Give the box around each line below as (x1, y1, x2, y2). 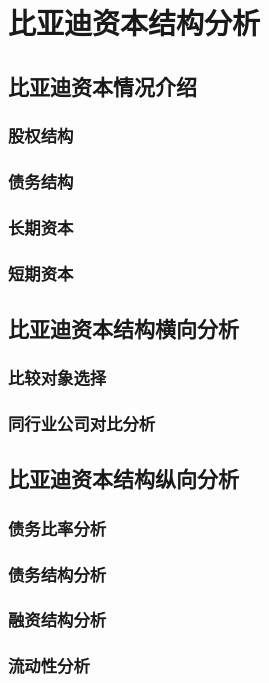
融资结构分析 (8, 607, 107, 632)
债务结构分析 (8, 561, 107, 586)
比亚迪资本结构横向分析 (8, 312, 239, 343)
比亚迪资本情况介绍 (8, 70, 197, 101)
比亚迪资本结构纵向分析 (8, 463, 239, 494)
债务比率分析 (8, 515, 107, 540)
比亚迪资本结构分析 (8, 2, 261, 43)
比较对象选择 (8, 365, 107, 390)
